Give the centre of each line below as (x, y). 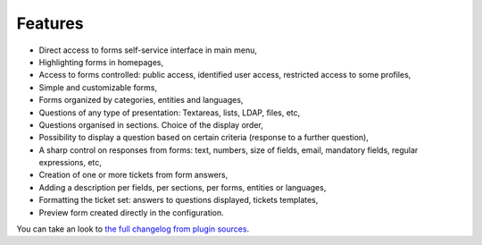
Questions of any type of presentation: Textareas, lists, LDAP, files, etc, (170, 113)
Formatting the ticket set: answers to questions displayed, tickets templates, (179, 200)
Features (50, 23)
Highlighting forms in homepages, (101, 62)
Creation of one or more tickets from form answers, (133, 175)
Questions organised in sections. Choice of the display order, (151, 124)
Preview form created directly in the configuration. (132, 212)
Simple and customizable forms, (98, 87)
